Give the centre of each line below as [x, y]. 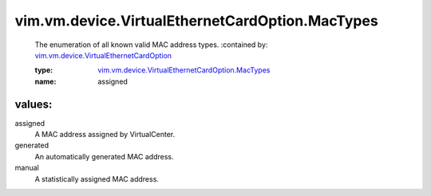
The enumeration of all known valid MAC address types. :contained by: [151, 45]
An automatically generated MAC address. [105, 156]
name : [45, 81]
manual [27, 168]
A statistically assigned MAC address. [97, 178]
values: [34, 104]
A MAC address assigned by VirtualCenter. [105, 135]
